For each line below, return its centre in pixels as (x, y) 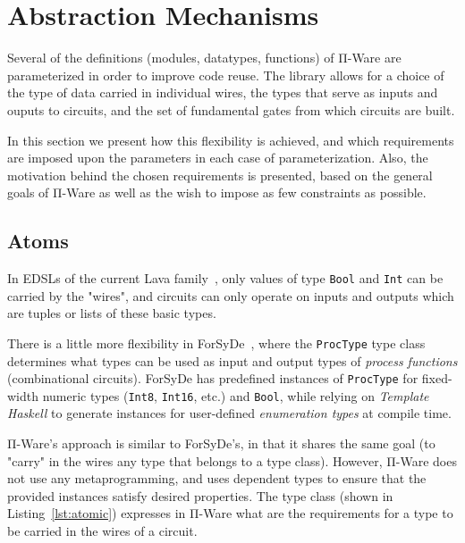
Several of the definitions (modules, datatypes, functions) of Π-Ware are (204, 58)
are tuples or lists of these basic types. (112, 313)
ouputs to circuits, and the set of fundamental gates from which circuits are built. (231, 109)
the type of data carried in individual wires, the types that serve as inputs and (223, 92)
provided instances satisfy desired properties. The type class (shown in (200, 495)
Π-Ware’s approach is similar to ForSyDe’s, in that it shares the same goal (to (221, 443)
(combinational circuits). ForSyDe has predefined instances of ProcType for (213, 378)
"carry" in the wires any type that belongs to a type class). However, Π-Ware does (232, 460)
